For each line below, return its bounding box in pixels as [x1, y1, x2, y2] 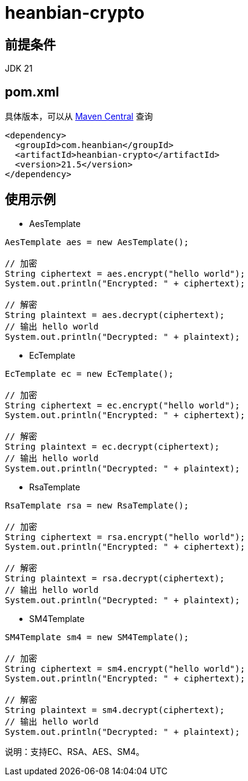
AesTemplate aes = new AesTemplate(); [5, 237, 189, 247]
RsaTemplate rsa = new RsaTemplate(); [5, 500, 189, 510]
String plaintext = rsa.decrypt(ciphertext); [5, 573, 225, 583]
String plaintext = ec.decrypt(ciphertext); [5, 441, 220, 451]
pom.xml [5, 84, 59, 100]
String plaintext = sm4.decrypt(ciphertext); [5, 705, 225, 715]
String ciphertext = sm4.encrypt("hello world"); [5, 663, 246, 674]
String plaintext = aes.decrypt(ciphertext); [5, 309, 225, 320]
